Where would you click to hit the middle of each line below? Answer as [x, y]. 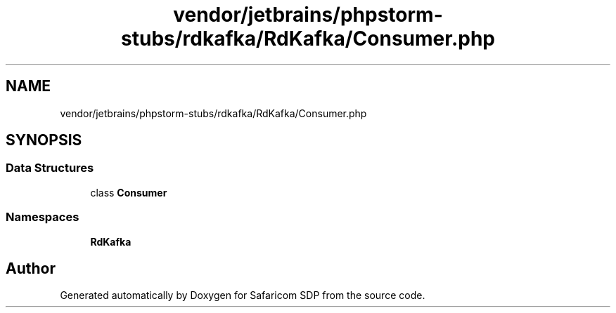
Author [31, 268]
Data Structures [50, 168]
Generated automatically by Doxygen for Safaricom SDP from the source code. [243, 295]
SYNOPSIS [44, 140]
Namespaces [43, 217]
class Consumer [129, 192]
